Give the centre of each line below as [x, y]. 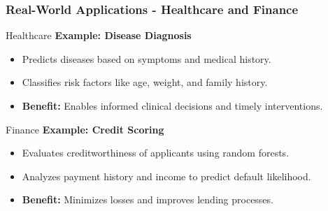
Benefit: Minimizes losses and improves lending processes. [148, 199]
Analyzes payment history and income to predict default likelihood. [166, 176]
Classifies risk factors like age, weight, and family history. [145, 82]
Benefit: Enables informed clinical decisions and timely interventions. [172, 105]
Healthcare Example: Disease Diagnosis [99, 35]
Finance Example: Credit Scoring [85, 129]
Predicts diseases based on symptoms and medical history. [147, 58]
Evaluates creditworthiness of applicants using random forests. [156, 153]
